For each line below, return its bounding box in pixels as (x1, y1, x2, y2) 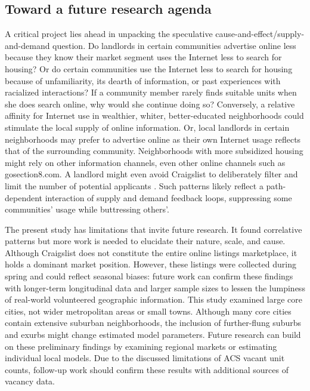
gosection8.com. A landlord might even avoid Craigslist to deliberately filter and (5, 168, 298, 180)
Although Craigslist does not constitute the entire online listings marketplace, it (5, 246, 297, 258)
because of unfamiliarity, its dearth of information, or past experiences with (5, 74, 281, 87)
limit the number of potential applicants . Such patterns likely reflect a (5, 179, 263, 192)
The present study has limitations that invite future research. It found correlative (5, 223, 302, 235)
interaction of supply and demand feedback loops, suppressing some (45, 191, 292, 204)
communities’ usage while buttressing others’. (5, 203, 169, 215)
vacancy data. (5, 375, 55, 387)
